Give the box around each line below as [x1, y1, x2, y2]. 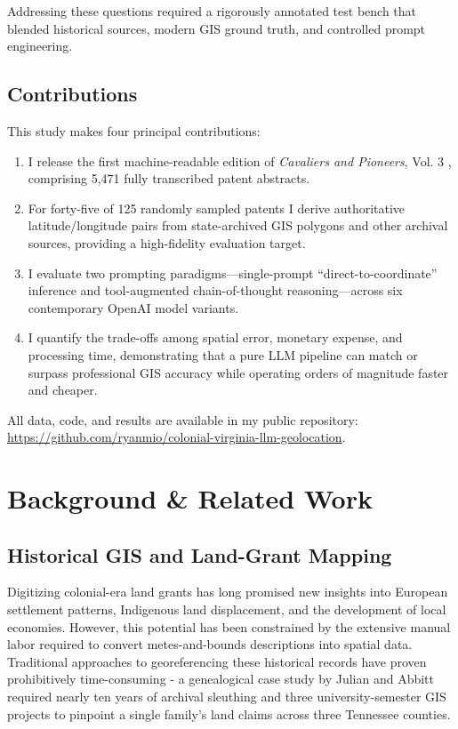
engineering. [7, 36, 73, 55]
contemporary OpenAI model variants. [28, 298, 239, 316]
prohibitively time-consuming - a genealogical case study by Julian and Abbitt [7, 669, 434, 688]
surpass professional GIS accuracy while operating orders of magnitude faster [28, 363, 449, 381]
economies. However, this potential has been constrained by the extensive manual [7, 617, 451, 636]
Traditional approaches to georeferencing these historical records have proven [7, 652, 427, 670]
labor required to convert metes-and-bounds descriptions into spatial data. [7, 635, 413, 653]
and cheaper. [28, 381, 98, 399]
